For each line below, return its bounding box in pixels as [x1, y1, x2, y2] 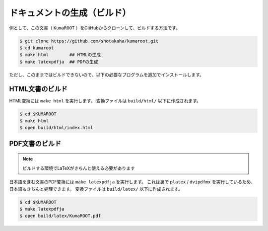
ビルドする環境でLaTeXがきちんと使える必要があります [22, 165, 135, 171]
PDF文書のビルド [9, 139, 62, 148]
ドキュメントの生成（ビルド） [9, 7, 132, 18]
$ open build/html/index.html [19, 125, 93, 131]
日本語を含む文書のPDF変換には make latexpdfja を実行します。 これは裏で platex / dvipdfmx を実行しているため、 [9, 179, 256, 185]
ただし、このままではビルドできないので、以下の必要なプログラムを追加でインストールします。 [9, 72, 204, 77]
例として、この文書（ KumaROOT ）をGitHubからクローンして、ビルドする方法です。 [9, 25, 181, 31]
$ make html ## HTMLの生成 [19, 52, 101, 58]
